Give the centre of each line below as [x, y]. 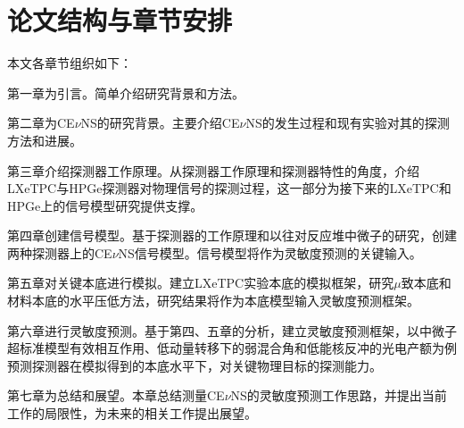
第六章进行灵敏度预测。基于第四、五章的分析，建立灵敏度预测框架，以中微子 [232, 330]
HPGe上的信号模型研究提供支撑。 [105, 205]
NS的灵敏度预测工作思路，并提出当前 [339, 395]
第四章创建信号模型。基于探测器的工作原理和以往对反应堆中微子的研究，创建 [232, 235]
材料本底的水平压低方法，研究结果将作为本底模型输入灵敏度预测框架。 [213, 301]
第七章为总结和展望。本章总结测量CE [116, 395]
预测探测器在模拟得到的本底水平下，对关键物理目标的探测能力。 [195, 365]
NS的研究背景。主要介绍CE [160, 123]
